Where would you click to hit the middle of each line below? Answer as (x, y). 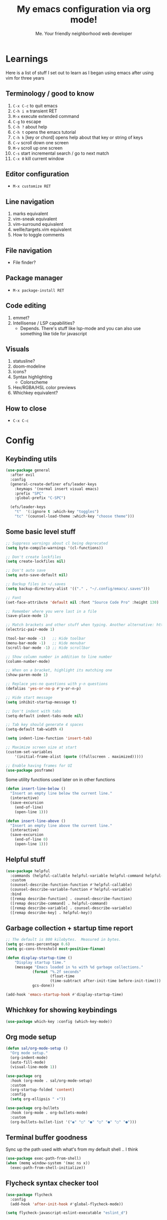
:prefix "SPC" (29, 494)
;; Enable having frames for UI (39, 765)
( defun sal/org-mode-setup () (37, 1048)
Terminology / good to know (50, 94)
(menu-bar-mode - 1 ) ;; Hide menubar (46, 643)
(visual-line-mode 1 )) (33, 1067)
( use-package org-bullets (32, 1108)
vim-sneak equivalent (35, 219)
